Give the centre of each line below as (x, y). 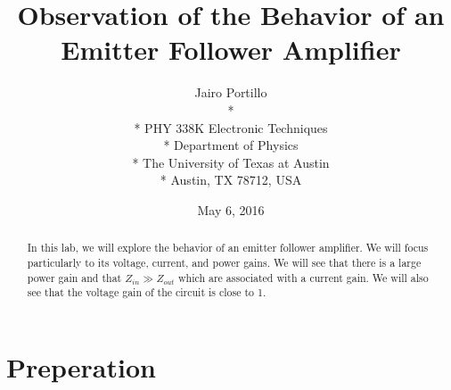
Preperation (81, 366)
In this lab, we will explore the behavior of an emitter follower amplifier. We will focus (228, 248)
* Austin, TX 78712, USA (231, 180)
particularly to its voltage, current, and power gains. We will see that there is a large (224, 262)
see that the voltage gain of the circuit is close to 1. (147, 292)
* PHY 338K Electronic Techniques (231, 127)
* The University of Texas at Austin (231, 162)
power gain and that (74, 277)
